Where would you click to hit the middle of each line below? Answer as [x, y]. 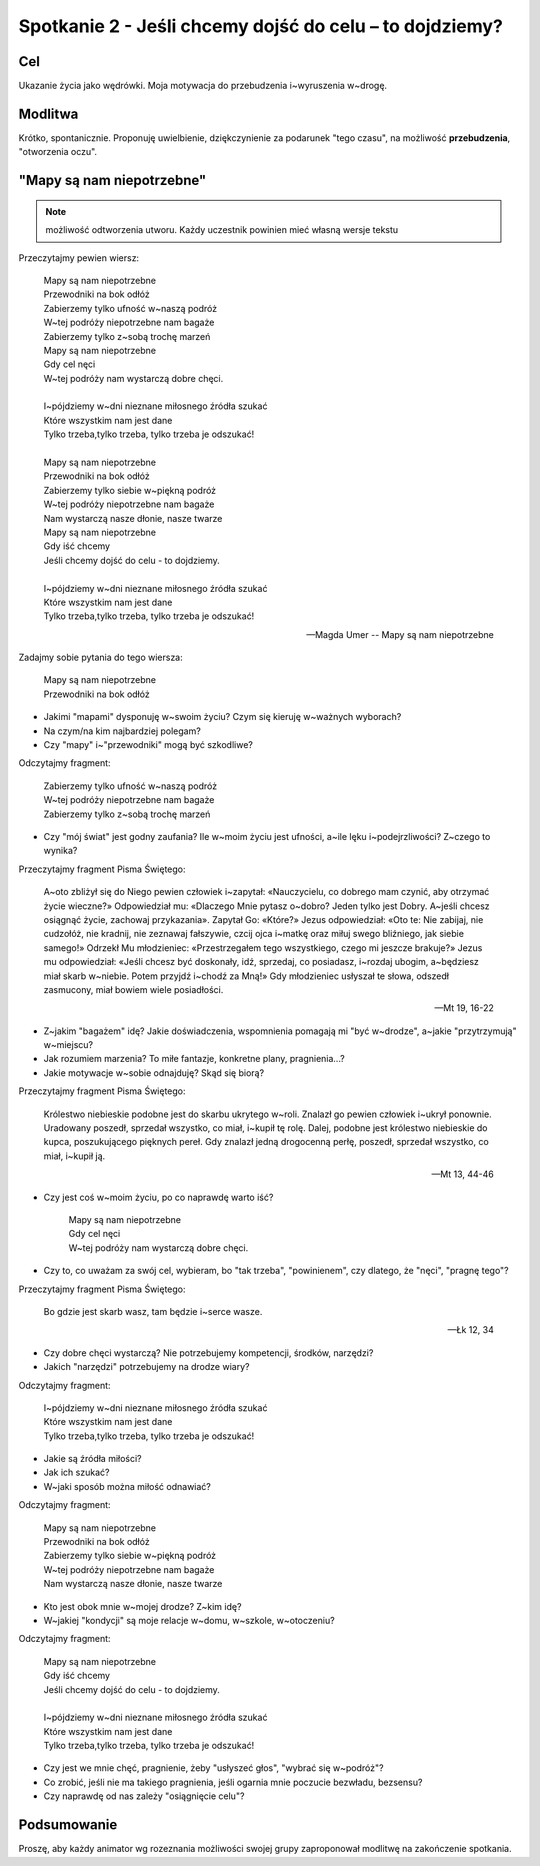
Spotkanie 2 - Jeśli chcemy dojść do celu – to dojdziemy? [261, 26]
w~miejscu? [68, 1045]
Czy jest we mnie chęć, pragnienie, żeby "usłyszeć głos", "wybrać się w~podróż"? [213, 1768]
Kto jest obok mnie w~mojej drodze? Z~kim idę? [142, 1606]
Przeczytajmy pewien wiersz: [79, 257]
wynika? [60, 851]
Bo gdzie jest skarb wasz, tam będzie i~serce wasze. [153, 1311]
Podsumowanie [68, 1825]
